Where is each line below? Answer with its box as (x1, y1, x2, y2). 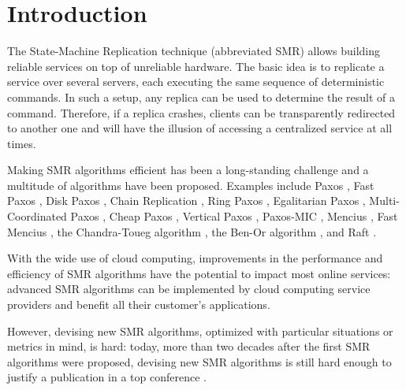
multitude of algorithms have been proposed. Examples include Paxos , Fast (7, 176, 374, 193)
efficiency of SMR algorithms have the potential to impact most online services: (7, 265, 391, 281)
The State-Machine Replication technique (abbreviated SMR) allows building (7, 43, 381, 59)
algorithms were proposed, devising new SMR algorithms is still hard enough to (7, 353, 392, 370)
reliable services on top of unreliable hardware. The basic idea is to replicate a (7, 58, 385, 74)
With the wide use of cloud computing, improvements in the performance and (7, 250, 383, 266)
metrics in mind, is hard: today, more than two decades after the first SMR (7, 338, 371, 355)
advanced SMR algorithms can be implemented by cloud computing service (7, 280, 371, 297)
